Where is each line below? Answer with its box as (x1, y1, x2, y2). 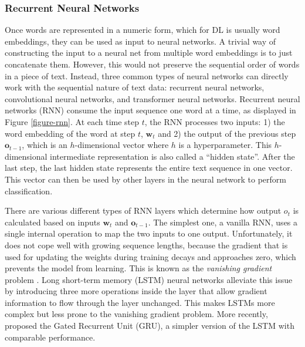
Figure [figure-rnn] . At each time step (5, 115, 140, 127)
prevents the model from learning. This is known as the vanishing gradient (5, 262, 272, 274)
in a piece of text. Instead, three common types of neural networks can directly (5, 69, 289, 82)
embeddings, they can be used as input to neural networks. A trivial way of (5, 35, 276, 47)
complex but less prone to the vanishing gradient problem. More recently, (5, 308, 268, 320)
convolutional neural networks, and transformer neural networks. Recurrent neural (5, 92, 300, 105)
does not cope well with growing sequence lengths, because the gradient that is (5, 238, 288, 251)
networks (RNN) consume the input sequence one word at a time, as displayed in (5, 104, 296, 116)
